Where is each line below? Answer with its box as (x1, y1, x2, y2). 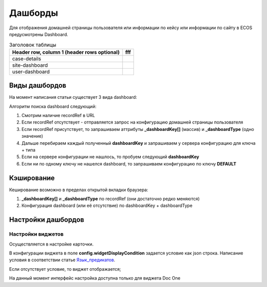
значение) (21, 133, 44, 139)
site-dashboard (12, 62, 48, 69)
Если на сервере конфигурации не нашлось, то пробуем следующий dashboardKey (21, 154, 200, 160)
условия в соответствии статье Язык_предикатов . (9, 257, 116, 263)
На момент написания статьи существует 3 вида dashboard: (9, 94, 137, 100)
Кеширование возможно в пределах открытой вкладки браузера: (9, 187, 148, 193)
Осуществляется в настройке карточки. (9, 241, 94, 247)
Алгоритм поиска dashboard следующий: (9, 103, 96, 109)
